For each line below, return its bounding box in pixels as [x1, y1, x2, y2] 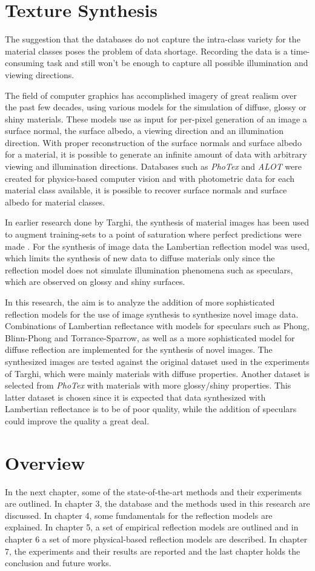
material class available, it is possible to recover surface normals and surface [5, 184, 287, 196]
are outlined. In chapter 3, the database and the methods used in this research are [5, 497, 310, 510]
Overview [5, 450, 85, 475]
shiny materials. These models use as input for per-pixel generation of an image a [5, 112, 307, 125]
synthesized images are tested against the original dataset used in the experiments [5, 355, 310, 367]
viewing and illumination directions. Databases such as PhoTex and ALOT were [5, 160, 302, 173]
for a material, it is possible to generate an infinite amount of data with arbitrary [5, 148, 307, 161]
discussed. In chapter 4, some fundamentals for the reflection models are [5, 509, 273, 521]
